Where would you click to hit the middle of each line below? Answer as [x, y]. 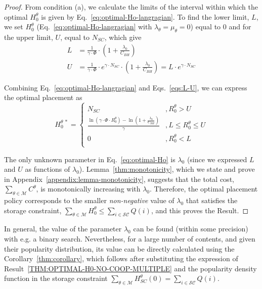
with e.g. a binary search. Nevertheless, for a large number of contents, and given [130, 239]
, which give [123, 37]
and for [240, 27]
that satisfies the [212, 200]
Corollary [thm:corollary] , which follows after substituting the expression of [121, 258]
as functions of [48, 169]
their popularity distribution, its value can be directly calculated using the [119, 248]
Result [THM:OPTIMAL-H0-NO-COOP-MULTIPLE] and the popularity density [130, 268]
